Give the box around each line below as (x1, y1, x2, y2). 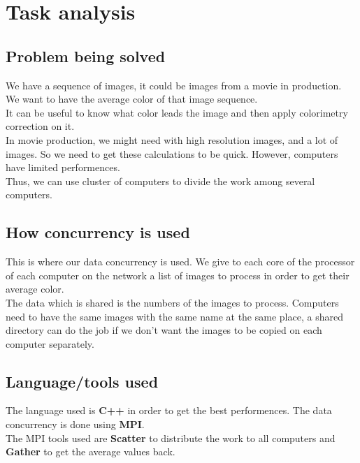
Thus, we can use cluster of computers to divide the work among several (6, 173, 315, 188)
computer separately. (6, 336, 94, 351)
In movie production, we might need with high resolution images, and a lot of (6, 132, 338, 147)
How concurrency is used (6, 221, 190, 243)
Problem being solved (6, 45, 166, 66)
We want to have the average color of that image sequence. (6, 91, 258, 106)
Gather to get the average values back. (6, 444, 175, 459)
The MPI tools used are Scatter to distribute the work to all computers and (6, 430, 336, 445)
